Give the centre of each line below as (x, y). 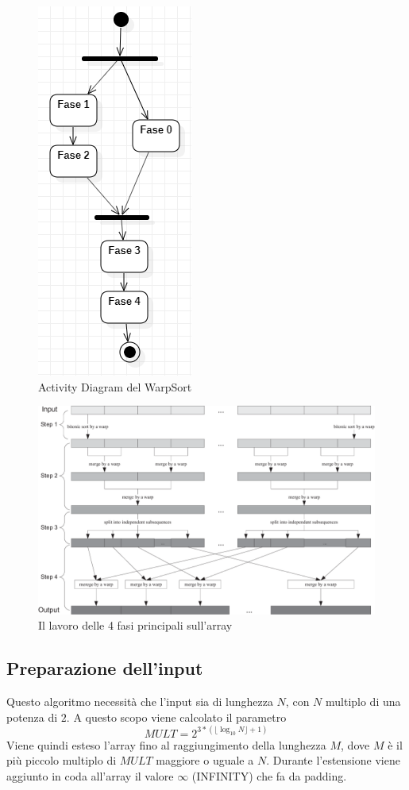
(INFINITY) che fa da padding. (269, 775)
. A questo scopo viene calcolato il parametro (176, 717)
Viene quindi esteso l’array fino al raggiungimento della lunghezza (166, 744)
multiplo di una (363, 701)
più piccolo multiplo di (62, 760)
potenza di (32, 717)
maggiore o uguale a (205, 760)
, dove (355, 744)
